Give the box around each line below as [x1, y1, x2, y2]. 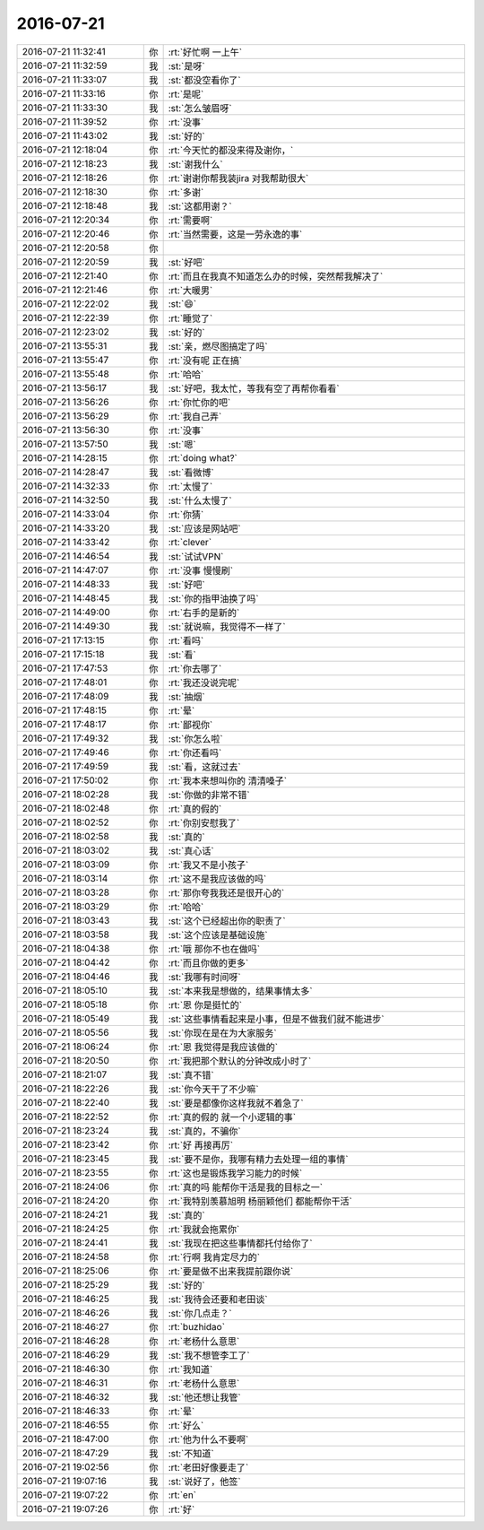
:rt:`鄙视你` [168, 718, 213, 731]
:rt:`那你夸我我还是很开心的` [168, 886, 285, 899]
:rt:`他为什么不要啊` [168, 1433, 249, 1446]
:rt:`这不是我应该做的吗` [168, 873, 267, 885]
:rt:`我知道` [168, 1363, 213, 1376]
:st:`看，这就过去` [168, 761, 241, 773]
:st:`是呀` [168, 59, 205, 72]
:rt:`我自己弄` [168, 410, 222, 422]
